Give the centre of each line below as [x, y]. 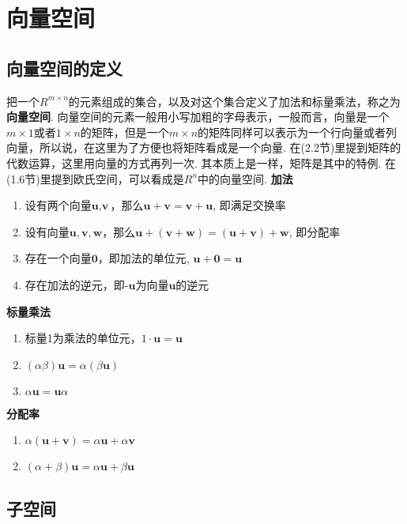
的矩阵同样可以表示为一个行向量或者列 [298, 132]
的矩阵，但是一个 [124, 132]
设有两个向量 [58, 205]
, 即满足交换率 [249, 205]
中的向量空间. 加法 [245, 178]
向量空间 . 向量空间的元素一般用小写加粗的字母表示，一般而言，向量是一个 [198, 117]
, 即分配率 [315, 231]
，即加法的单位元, [143, 258]
